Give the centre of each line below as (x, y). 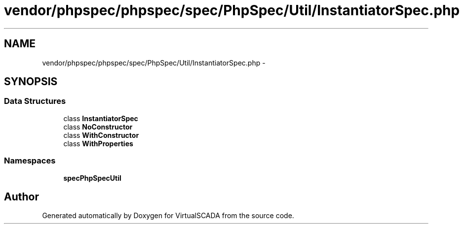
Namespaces (30, 161)
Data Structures (35, 101)
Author (21, 196)
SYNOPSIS (31, 82)
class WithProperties (98, 143)
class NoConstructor (98, 127)
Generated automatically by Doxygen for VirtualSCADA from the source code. (168, 216)
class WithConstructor (101, 135)
